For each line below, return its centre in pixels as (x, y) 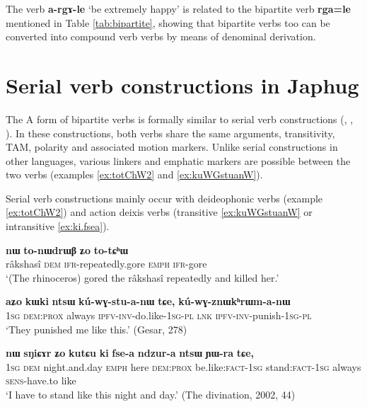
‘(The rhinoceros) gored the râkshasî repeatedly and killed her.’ (142, 277)
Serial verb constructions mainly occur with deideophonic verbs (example (164, 198)
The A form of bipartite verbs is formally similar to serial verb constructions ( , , (180, 119)
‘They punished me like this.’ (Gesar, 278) (97, 329)
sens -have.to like (41, 380)
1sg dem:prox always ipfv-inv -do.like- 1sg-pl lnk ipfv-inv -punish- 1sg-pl (159, 315)
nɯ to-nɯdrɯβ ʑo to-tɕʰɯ (67, 250)
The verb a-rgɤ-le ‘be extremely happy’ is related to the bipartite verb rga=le (178, 8)
